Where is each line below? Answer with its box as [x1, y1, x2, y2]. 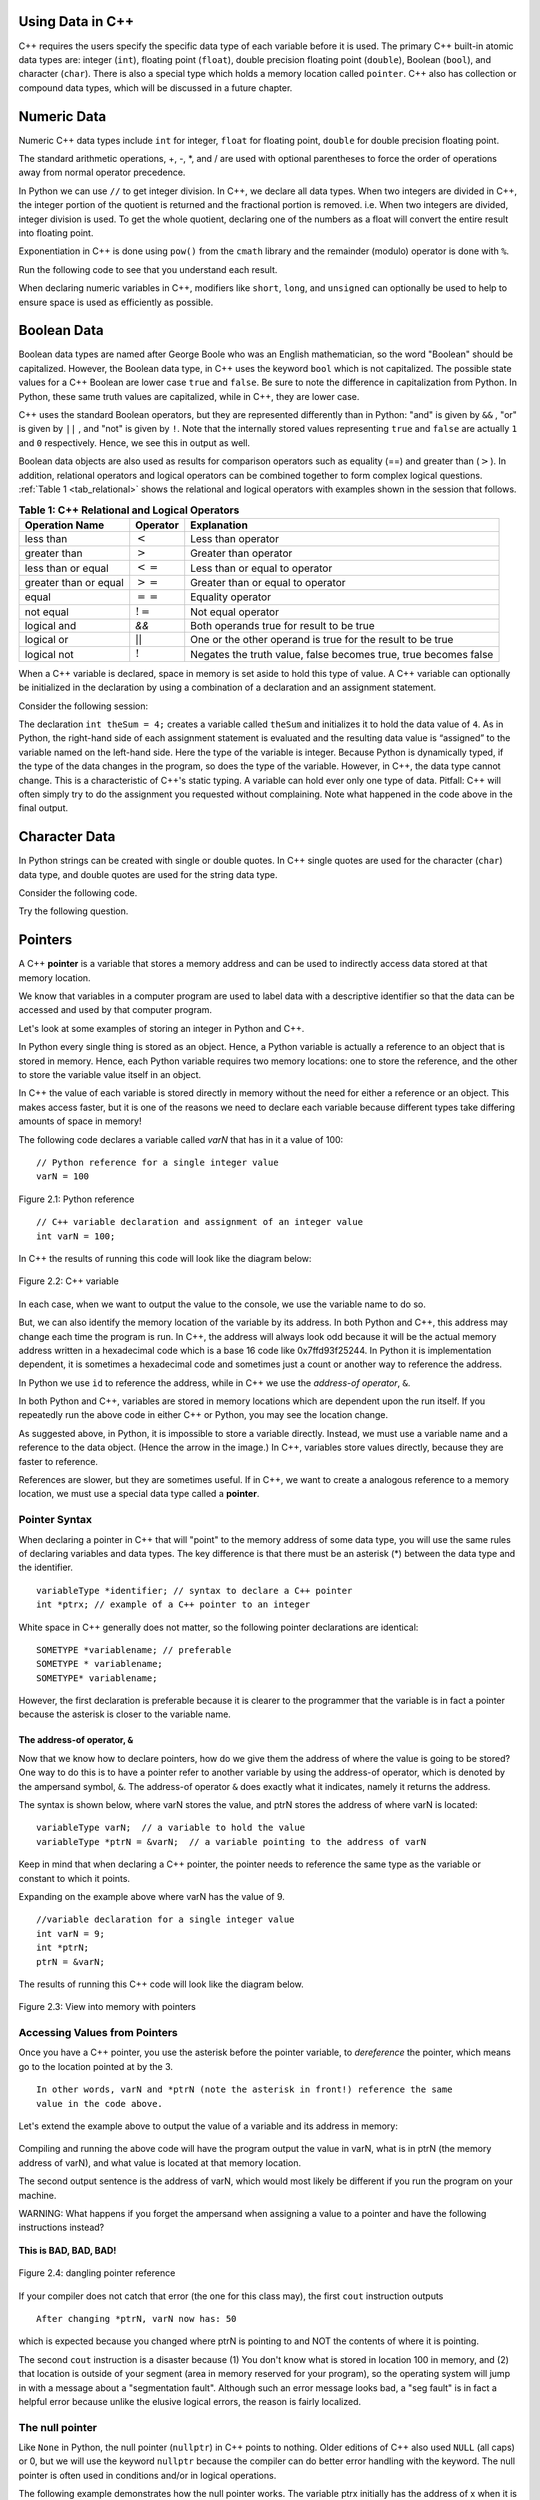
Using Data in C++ [18, 13, 135, 30]
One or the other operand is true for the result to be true [190, 633, 454, 647]
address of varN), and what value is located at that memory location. [18, 2156, 302, 2169]
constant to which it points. [18, 1872, 130, 1884]
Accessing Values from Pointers [18, 2026, 179, 2040]
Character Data [18, 828, 116, 845]
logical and [24, 619, 77, 633]
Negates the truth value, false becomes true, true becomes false [190, 647, 494, 661]
